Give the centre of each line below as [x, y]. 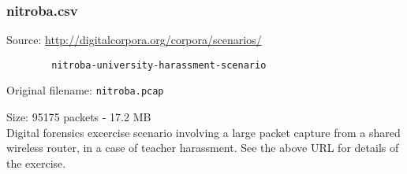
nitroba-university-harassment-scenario [159, 65]
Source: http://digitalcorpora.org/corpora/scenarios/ [134, 40]
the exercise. [36, 163]
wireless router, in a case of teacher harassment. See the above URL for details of [203, 148]
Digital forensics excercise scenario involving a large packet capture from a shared [203, 132]
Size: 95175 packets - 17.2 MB [79, 117]
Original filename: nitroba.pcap [85, 90]
